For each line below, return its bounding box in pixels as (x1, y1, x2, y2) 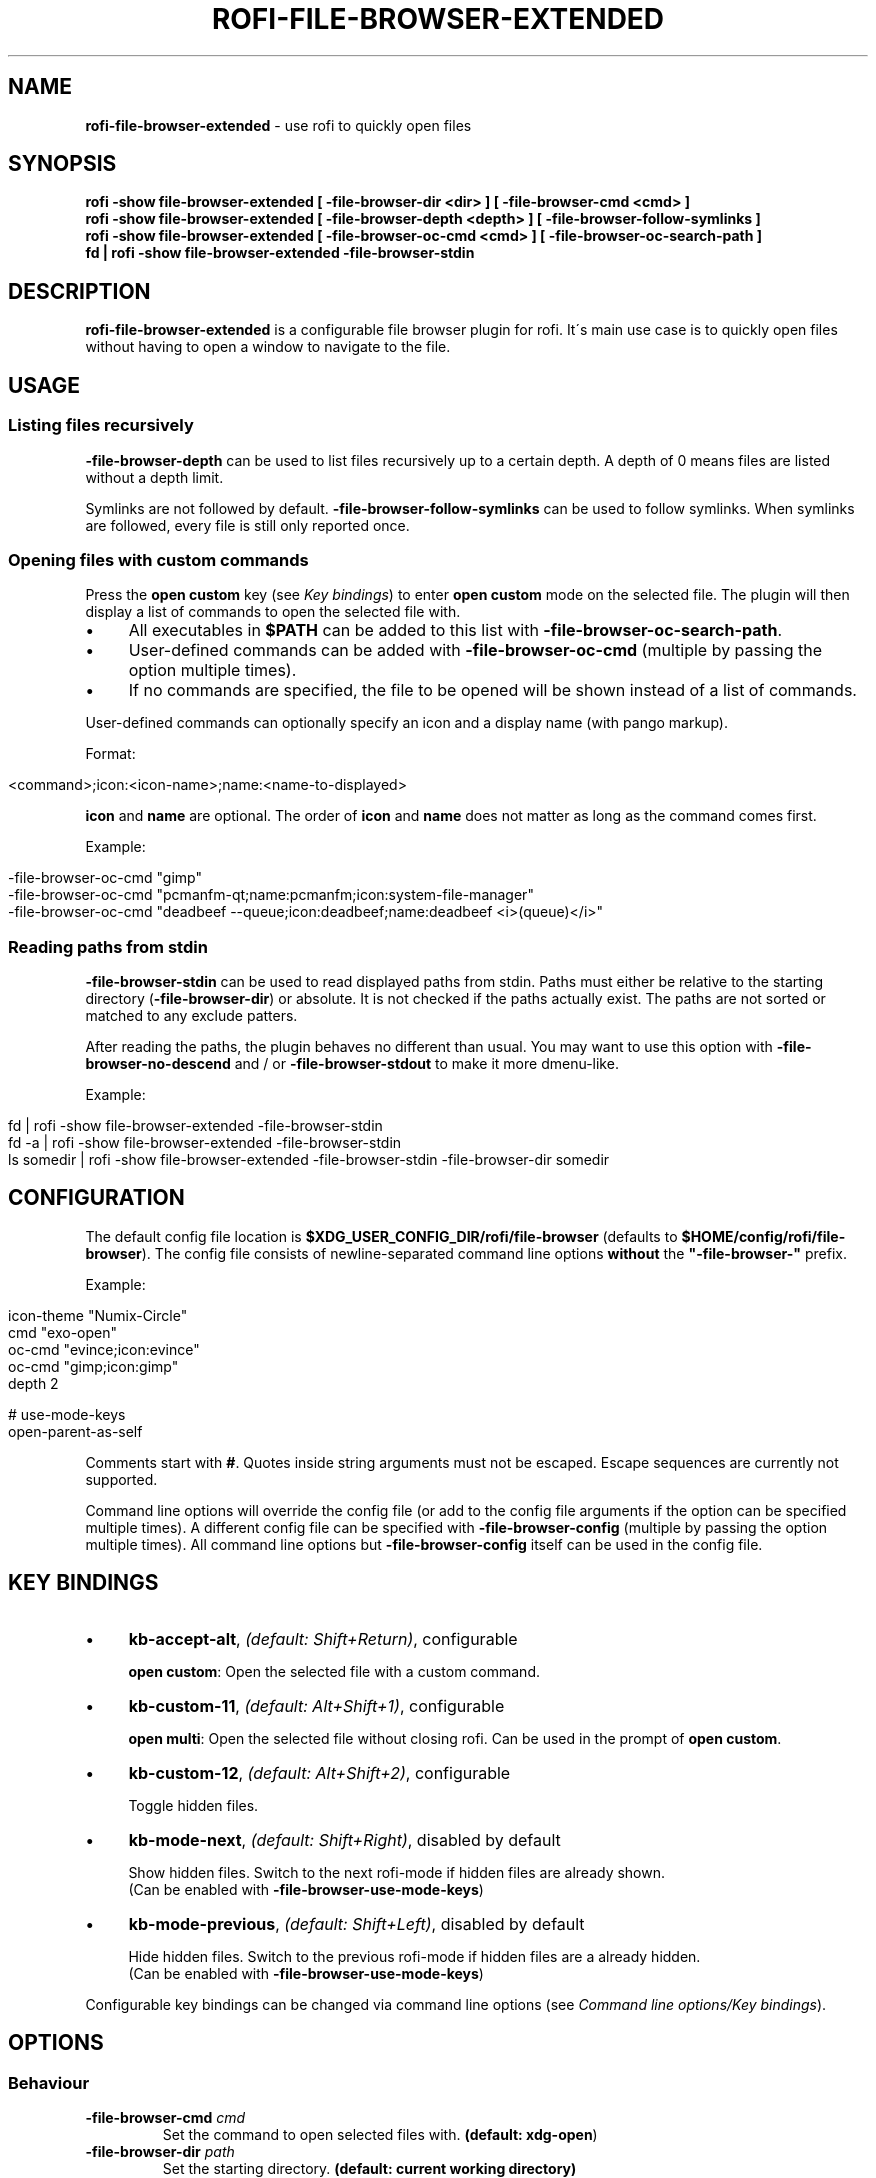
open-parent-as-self (8, 1422, 143, 1440)
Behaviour (8, 2072, 90, 2093)
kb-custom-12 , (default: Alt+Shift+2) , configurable (128, 1762, 511, 1783)
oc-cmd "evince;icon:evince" (8, 1340, 200, 1358)
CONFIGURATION (8, 1185, 185, 1211)
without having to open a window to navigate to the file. (85, 338, 451, 356)
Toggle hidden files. (128, 1796, 259, 1814)
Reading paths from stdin (8, 936, 208, 957)
